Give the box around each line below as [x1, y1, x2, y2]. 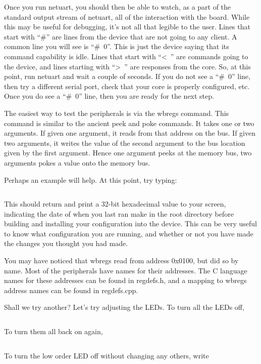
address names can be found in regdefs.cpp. [4, 285, 138, 295]
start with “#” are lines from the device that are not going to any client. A [4, 31, 237, 42]
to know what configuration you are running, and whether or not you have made [4, 228, 253, 238]
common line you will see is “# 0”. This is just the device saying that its [4, 41, 229, 52]
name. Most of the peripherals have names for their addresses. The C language [4, 265, 247, 275]
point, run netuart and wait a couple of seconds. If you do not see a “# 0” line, [4, 71, 250, 82]
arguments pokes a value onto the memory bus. [4, 157, 150, 168]
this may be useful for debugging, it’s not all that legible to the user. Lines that [4, 21, 250, 32]
